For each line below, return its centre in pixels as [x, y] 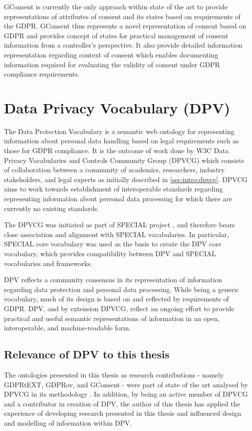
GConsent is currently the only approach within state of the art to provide [116, 6]
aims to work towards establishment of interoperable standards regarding [114, 189]
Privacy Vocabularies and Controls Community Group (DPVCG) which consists [124, 160]
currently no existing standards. [52, 208]
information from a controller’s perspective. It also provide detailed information [123, 45]
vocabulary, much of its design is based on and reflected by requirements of [116, 299]
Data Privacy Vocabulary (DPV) [117, 107]
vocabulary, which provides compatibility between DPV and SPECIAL [110, 253]
